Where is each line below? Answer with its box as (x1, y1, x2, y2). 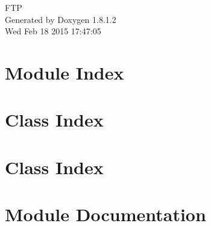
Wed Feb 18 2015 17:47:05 (5, 25, 101, 37)
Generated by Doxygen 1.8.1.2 (5, 13, 116, 25)
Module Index (5, 60, 124, 84)
